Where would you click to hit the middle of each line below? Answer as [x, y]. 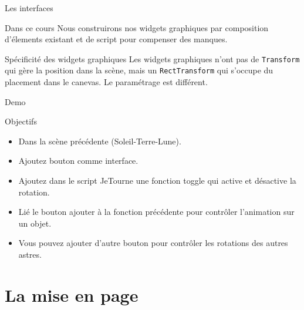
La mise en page [72, 294]
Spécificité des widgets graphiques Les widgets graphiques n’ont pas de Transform [152, 58]
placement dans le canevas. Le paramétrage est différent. [106, 82]
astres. [30, 255]
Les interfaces [29, 8]
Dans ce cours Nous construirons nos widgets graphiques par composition [137, 27]
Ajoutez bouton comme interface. [78, 161]
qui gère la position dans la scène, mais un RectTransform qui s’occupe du [139, 70]
